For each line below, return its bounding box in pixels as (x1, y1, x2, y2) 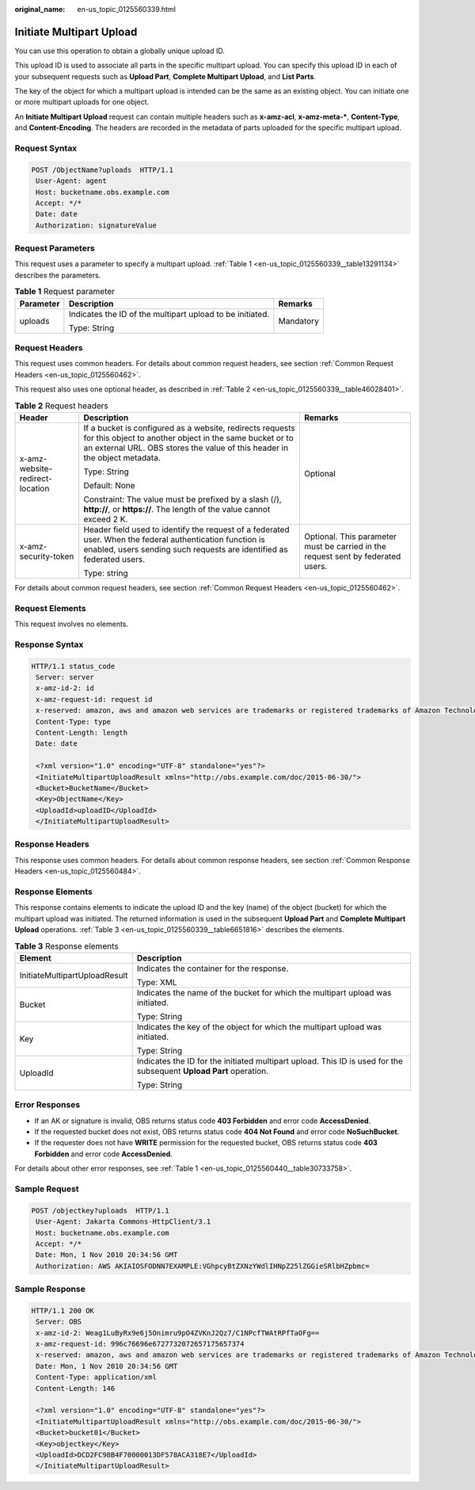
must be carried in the (303, 541, 387, 552)
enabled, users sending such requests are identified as (83, 544, 288, 555)
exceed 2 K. (83, 514, 128, 525)
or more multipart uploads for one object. (14, 97, 150, 107)
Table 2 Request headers (14, 400, 108, 411)
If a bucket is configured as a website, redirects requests (83, 422, 296, 434)
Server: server (36, 673, 95, 682)
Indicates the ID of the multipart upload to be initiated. (68, 308, 270, 319)
